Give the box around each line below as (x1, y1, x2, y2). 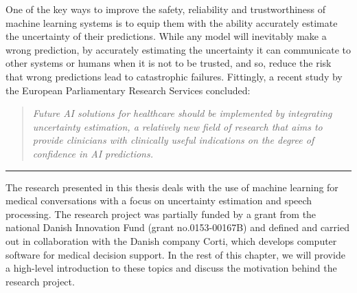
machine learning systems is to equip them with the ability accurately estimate (5, 15, 338, 30)
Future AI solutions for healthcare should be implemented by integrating (32, 106, 332, 120)
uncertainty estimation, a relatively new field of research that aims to (32, 119, 323, 133)
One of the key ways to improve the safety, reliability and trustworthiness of (5, 2, 326, 16)
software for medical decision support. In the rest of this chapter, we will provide (5, 247, 345, 261)
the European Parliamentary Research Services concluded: (5, 83, 251, 97)
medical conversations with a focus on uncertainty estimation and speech (5, 193, 312, 208)
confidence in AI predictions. (32, 146, 154, 160)
